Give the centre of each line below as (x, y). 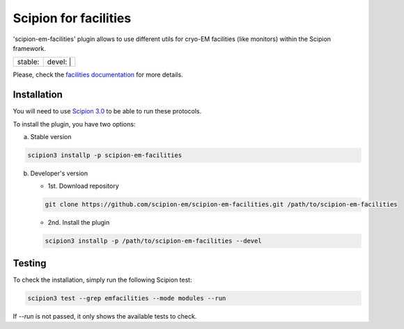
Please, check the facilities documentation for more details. (98, 75)
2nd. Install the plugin (79, 223)
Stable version (51, 137)
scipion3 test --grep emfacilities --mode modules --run (127, 298)
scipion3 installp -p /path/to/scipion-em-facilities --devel (153, 241)
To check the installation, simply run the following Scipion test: (102, 280)
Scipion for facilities (72, 18)
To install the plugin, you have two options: (74, 124)
